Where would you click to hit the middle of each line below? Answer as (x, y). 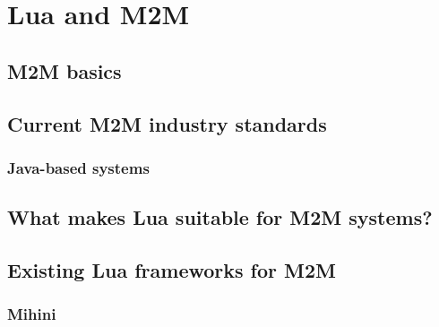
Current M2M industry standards (167, 123)
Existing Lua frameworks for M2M (172, 269)
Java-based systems (78, 167)
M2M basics (65, 70)
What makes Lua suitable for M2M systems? (220, 217)
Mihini (32, 314)
